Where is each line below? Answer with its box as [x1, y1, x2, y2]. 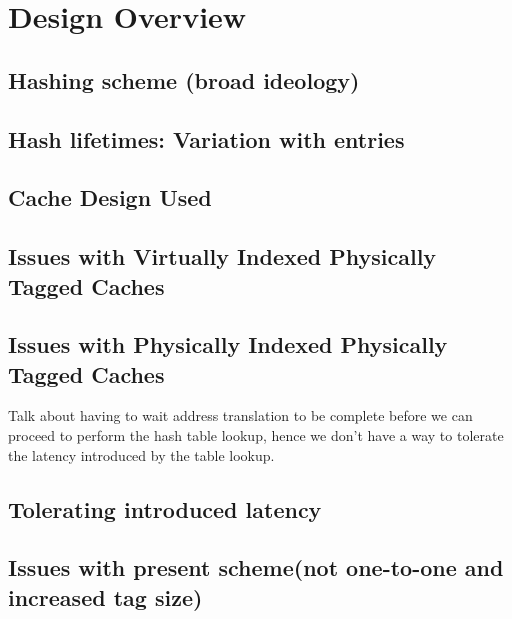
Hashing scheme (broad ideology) [8, 64, 360, 95]
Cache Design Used [8, 182, 212, 213]
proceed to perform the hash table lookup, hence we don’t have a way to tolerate [8, 425, 504, 446]
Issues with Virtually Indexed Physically [8, 241, 437, 272]
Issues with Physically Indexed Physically [8, 329, 448, 360]
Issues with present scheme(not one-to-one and [8, 552, 504, 583]
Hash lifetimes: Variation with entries [8, 123, 405, 154]
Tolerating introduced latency [8, 493, 322, 524]
